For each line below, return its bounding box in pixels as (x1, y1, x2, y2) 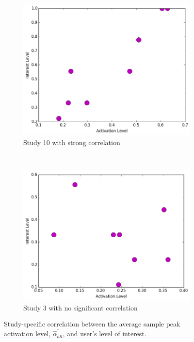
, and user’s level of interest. (63, 328, 146, 339)
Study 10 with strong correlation (23, 137, 120, 147)
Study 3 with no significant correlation (23, 302, 138, 312)
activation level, (4, 328, 51, 339)
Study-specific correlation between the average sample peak (4, 319, 180, 329)
